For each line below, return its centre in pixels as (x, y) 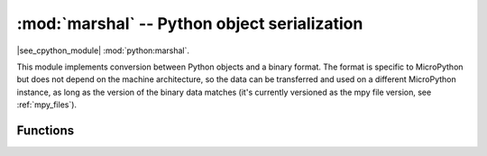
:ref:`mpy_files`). (46, 105)
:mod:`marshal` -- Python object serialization (190, 23)
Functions (46, 130)
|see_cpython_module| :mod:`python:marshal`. (103, 50)
